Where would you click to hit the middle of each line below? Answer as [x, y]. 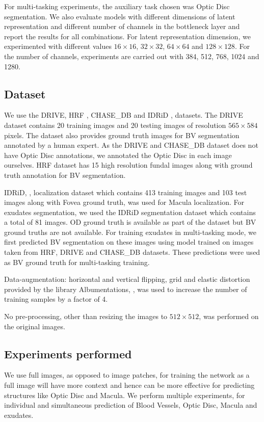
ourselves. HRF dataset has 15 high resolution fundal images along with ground [128, 165]
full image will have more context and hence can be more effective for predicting [129, 385]
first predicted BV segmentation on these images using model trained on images [129, 242]
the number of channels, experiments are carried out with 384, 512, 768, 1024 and [132, 56]
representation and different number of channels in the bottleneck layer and [122, 26]
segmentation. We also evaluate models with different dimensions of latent [120, 16]
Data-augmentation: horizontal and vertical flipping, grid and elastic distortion [127, 279]
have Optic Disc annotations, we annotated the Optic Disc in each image [118, 155]
